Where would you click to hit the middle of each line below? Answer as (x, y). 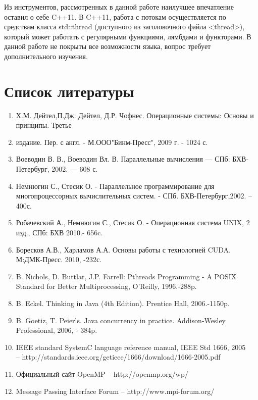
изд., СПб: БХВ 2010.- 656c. (59, 233)
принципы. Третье (44, 125)
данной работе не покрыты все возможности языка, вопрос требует (108, 46)
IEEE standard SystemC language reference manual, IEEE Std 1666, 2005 (131, 347)
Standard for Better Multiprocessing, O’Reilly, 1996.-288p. (106, 286)
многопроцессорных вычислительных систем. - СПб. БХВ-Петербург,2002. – (134, 196)
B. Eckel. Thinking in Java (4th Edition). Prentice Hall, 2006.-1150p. (123, 303)
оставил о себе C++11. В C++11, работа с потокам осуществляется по (115, 16)
